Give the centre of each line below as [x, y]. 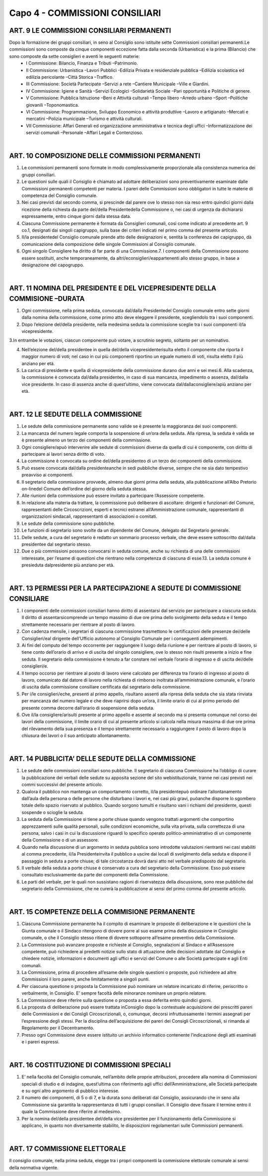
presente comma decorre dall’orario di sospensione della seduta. [88, 708]
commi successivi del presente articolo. [62, 785]
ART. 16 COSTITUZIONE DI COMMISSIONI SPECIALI [90, 1065]
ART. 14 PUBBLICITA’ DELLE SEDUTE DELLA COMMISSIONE [102, 759]
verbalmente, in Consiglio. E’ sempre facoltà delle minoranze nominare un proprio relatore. [114, 993]
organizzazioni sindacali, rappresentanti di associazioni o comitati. [89, 516]
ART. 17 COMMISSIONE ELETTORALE [67, 1149]
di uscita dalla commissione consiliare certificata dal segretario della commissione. [106, 687]
